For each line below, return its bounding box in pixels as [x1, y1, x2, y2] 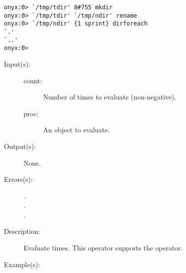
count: [23, 75, 42, 85]
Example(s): [4, 259, 40, 269]
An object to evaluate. [43, 124, 110, 135]
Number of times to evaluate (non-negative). [43, 92, 176, 102]
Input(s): [4, 58, 31, 69]
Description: [4, 226, 40, 236]
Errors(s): [4, 174, 33, 184]
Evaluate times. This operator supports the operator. [23, 243, 183, 253]
